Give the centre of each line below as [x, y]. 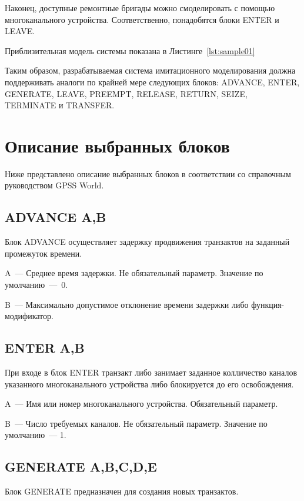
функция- [268, 304]
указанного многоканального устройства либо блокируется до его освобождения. [149, 384]
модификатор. [29, 316]
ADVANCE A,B [56, 217]
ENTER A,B [45, 348]
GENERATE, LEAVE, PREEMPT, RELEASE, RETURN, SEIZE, [126, 93]
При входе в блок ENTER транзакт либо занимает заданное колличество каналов [151, 372]
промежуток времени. [44, 253]
